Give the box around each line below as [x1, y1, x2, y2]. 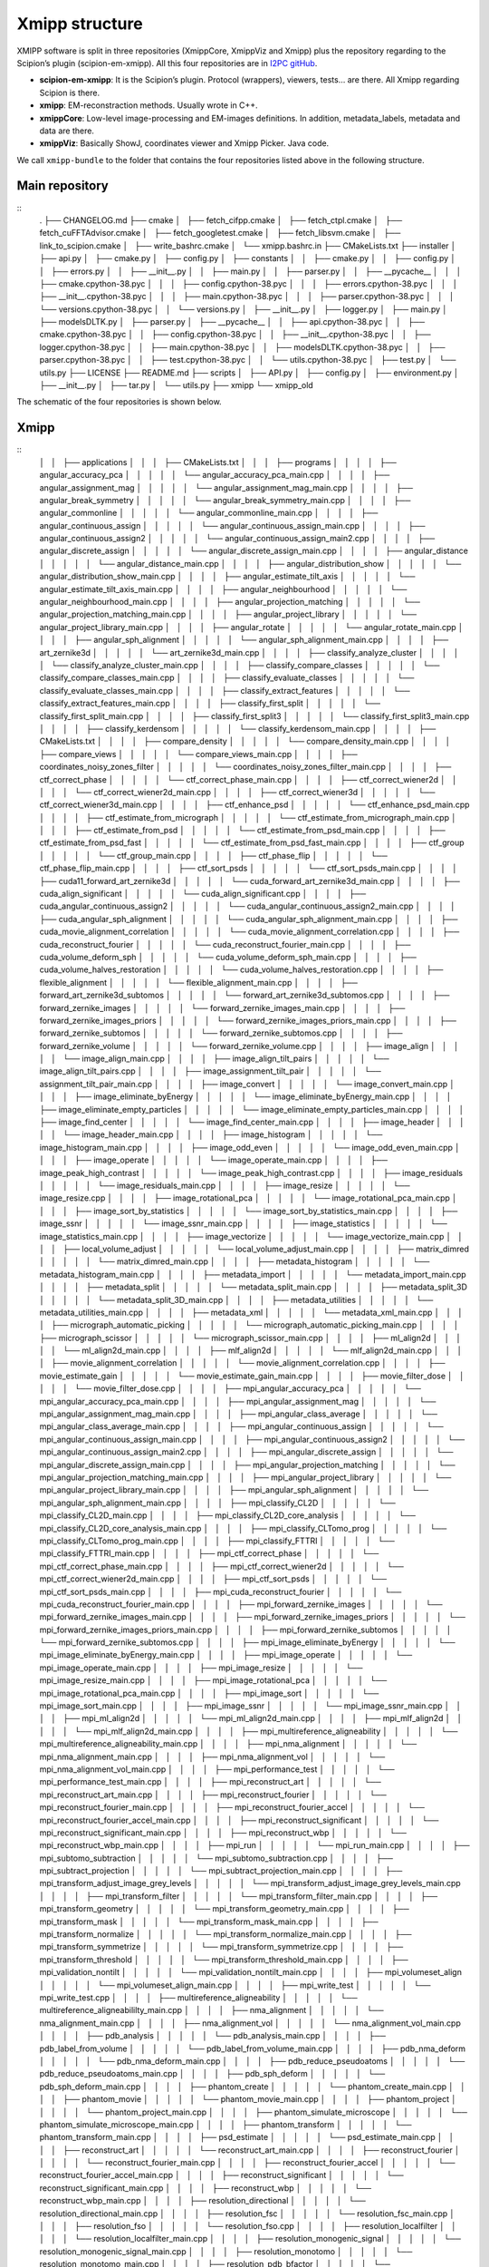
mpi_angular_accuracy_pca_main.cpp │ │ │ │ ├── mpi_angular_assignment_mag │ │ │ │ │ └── [39, 1396, 436, 1406]
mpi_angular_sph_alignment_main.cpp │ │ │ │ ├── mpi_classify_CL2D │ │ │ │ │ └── [39, 1497, 396, 1508]
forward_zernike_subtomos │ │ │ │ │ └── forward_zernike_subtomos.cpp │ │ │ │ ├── [39, 1027, 403, 1038]
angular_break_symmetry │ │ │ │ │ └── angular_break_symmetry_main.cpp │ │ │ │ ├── [39, 494, 411, 505]
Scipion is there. [39, 87, 100, 98]
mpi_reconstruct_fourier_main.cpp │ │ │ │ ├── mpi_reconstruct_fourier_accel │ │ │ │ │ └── [39, 1802, 426, 1813]
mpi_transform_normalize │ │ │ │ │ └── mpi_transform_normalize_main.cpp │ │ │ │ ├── [39, 1929, 412, 1940]
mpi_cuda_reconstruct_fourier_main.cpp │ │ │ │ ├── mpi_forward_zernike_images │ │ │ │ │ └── [39, 1599, 443, 1610]
